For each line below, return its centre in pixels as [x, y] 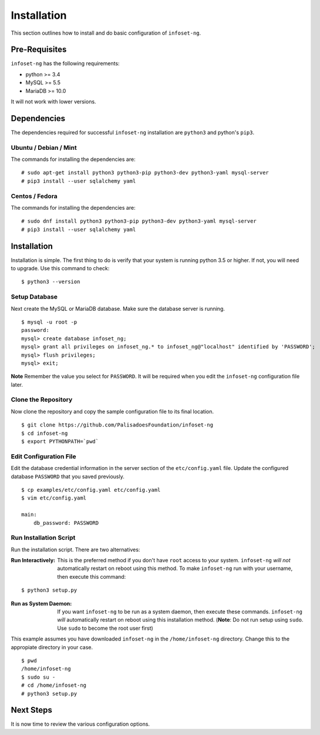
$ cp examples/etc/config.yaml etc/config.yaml [91, 490]
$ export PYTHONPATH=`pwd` [60, 442]
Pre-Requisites [39, 50]
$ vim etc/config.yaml [54, 498]
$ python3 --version [51, 282]
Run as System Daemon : [41, 603]
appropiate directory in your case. [52, 647]
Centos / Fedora [34, 196]
